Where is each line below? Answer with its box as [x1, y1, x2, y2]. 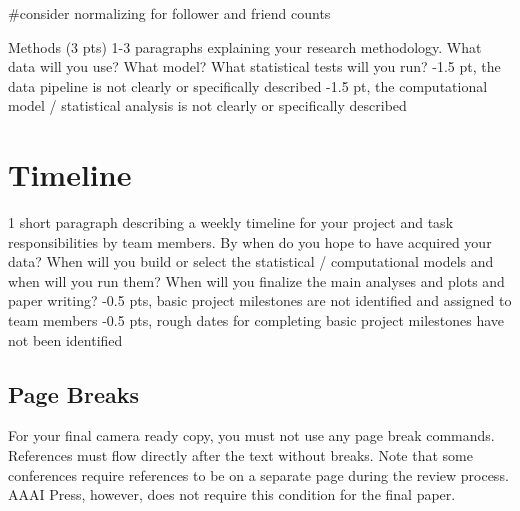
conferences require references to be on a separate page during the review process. [8, 464, 509, 485]
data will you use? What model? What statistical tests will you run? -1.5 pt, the [8, 56, 501, 77]
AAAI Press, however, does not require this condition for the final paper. [8, 484, 456, 505]
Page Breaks [8, 378, 139, 409]
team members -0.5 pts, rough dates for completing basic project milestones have [8, 310, 505, 331]
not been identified [8, 329, 123, 350]
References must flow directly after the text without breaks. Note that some [8, 445, 473, 466]
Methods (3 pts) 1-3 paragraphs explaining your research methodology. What [8, 36, 482, 57]
